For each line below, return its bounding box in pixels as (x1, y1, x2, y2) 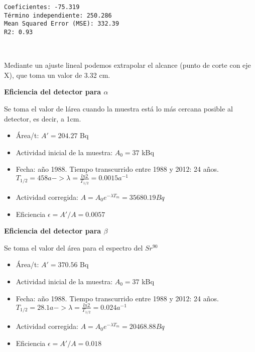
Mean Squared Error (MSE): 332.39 (4, 20, 119, 28)
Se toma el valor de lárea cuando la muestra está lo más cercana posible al (4, 103, 233, 113)
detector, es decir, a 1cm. (4, 113, 81, 124)
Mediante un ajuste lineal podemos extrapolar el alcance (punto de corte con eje (4, 60, 251, 70)
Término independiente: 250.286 (4, 12, 112, 19)
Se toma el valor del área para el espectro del (4, 242, 143, 253)
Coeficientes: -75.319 (4, 4, 80, 11)
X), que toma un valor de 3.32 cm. (4, 69, 110, 80)
